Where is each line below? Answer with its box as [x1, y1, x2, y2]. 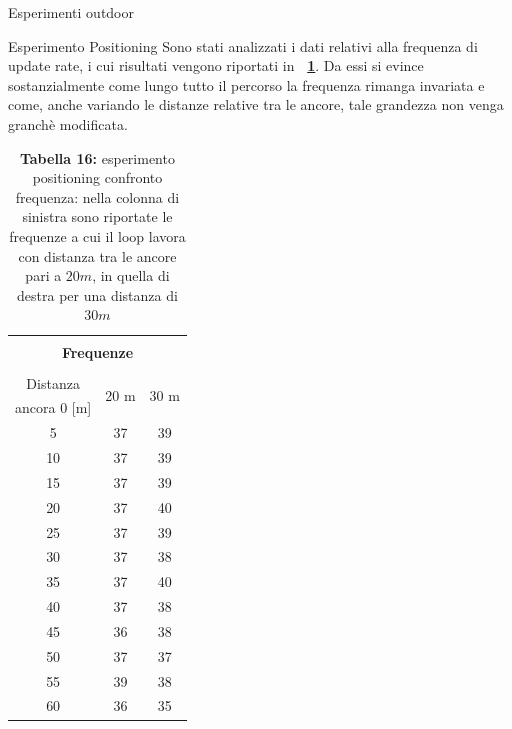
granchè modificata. [8, 113, 128, 134]
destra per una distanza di [17, 284, 178, 305]
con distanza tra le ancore [18, 245, 177, 266]
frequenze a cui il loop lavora [9, 225, 186, 246]
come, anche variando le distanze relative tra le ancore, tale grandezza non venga [8, 94, 504, 115]
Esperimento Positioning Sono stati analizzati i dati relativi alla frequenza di [8, 35, 478, 56]
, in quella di [92, 265, 170, 286]
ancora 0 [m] [15, 397, 92, 418]
